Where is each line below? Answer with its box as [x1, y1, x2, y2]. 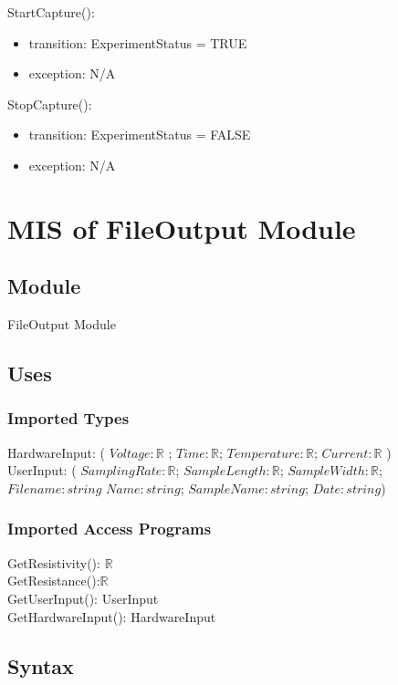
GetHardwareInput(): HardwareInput [7, 607, 216, 626]
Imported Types [7, 407, 130, 430]
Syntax [7, 651, 74, 680]
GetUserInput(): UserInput [7, 588, 159, 607]
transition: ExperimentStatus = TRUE [28, 33, 247, 52]
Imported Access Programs [7, 517, 212, 540]
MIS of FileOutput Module [7, 209, 356, 246]
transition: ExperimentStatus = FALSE [28, 125, 251, 144]
